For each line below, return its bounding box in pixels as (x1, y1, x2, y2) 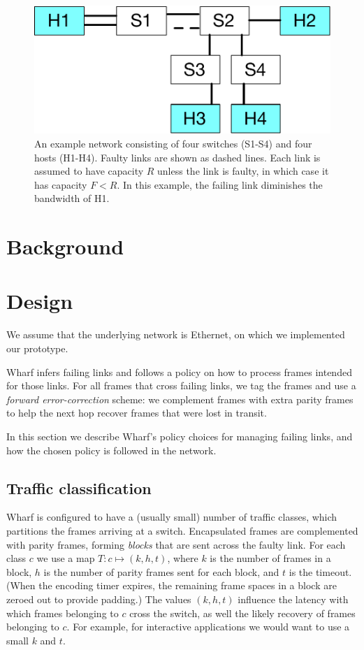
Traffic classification (6, 477, 152, 498)
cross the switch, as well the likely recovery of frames (129, 605, 356, 620)
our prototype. (6, 340, 68, 355)
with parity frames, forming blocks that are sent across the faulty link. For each (6, 537, 346, 551)
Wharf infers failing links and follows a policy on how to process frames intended (6, 364, 352, 379)
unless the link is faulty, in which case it (157, 164, 329, 178)
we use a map (36, 551, 95, 565)
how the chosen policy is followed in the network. (6, 442, 217, 457)
